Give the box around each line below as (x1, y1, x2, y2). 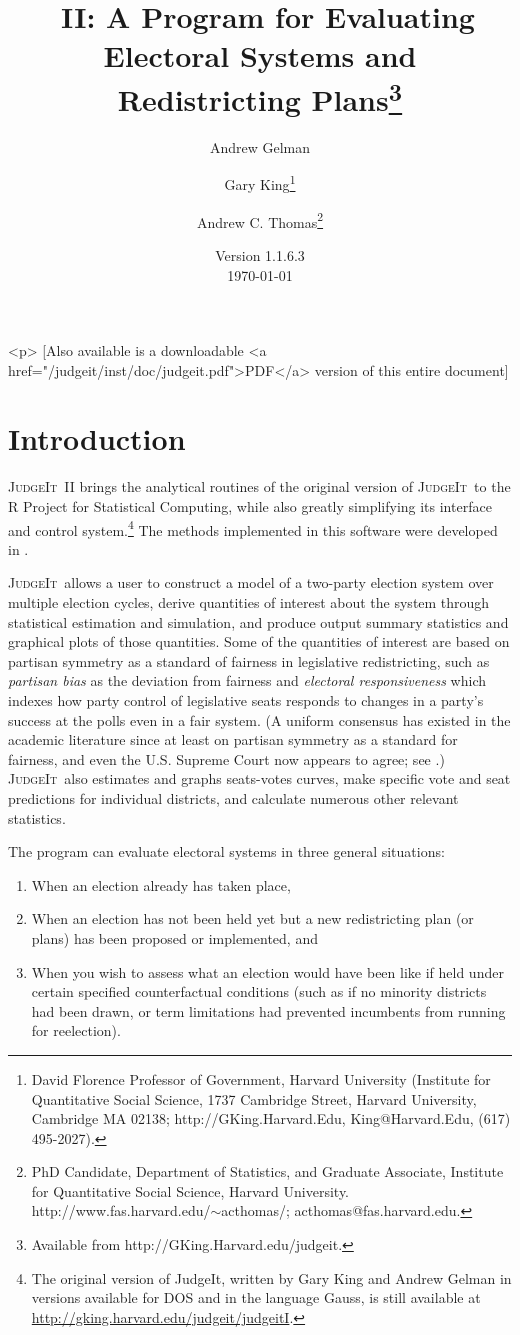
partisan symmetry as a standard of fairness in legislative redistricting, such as (8, 650, 490, 671)
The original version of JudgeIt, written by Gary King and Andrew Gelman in (31, 1267, 512, 1288)
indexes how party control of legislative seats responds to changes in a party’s (8, 690, 484, 711)
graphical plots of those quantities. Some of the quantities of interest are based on (8, 631, 510, 652)
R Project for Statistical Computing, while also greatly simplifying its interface (8, 496, 492, 517)
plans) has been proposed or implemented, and (31, 927, 318, 948)
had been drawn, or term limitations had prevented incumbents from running (31, 1000, 506, 1021)
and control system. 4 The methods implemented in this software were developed (8, 516, 498, 540)
